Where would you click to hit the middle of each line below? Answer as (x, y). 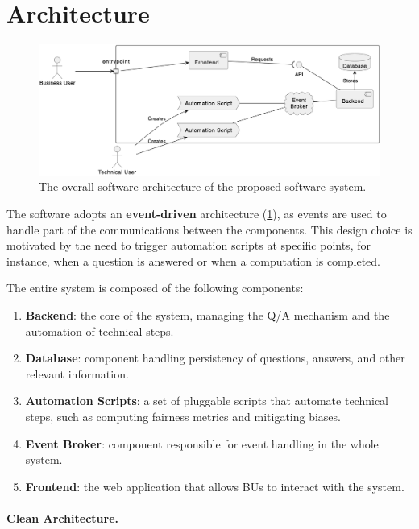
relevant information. (77, 373)
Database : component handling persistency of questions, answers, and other (215, 358)
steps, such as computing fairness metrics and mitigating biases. (183, 416)
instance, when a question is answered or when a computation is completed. (193, 260)
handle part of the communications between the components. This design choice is (209, 229)
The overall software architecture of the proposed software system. (203, 186)
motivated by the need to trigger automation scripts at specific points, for (189, 245)
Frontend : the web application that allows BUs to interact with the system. (215, 486)
